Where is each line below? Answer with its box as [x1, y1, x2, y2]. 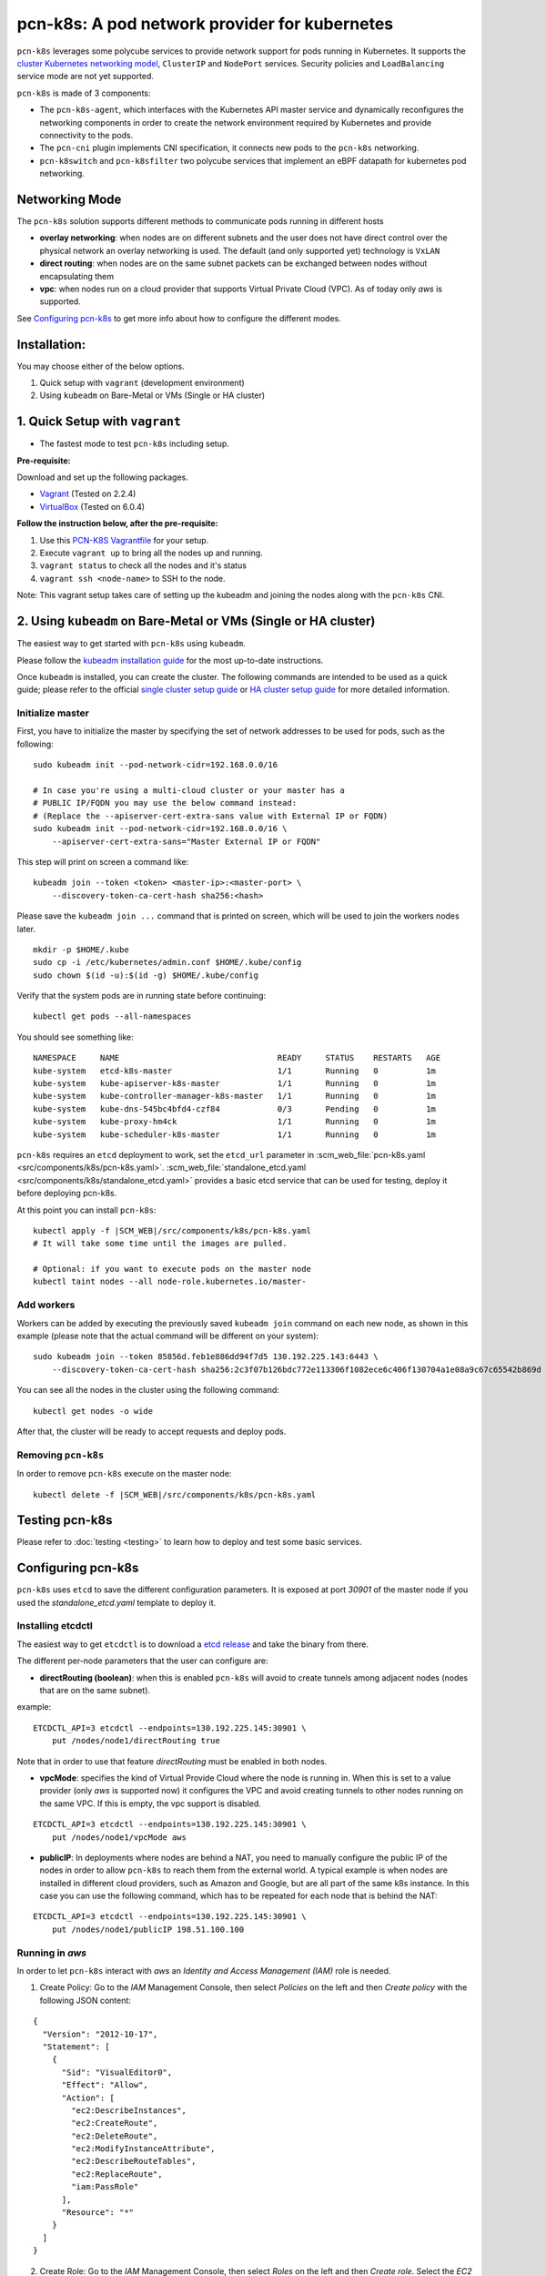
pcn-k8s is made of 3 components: [16, 87, 151, 98]
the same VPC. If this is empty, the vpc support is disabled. [39, 1798, 261, 1809]
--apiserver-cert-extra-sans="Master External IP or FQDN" [51, 836, 321, 847]
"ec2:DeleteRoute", [71, 2130, 158, 2141]
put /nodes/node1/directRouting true [51, 1735, 220, 1746]
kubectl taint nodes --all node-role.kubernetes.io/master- [33, 1276, 307, 1287]
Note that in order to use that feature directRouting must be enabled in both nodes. [16, 1755, 328, 1766]
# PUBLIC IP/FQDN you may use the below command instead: [33, 798, 298, 808]
